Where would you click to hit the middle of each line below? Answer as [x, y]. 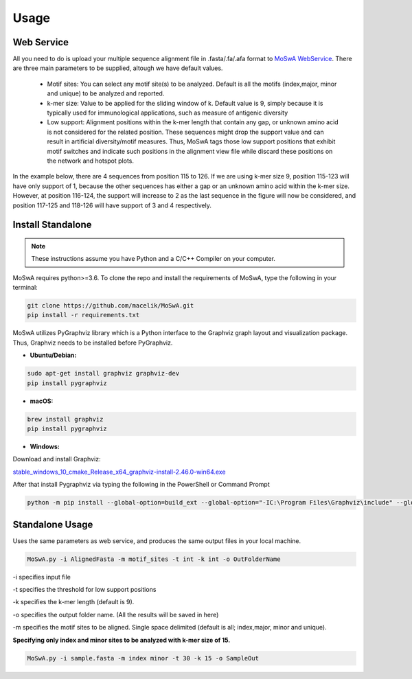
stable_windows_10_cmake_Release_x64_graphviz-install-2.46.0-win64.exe [119, 472]
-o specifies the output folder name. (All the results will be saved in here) [116, 614]
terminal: [25, 288]
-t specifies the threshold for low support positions [84, 589]
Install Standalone [52, 225]
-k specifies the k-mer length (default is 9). [73, 602]
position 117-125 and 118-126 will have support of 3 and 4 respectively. [112, 205]
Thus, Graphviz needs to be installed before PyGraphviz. [93, 343]
